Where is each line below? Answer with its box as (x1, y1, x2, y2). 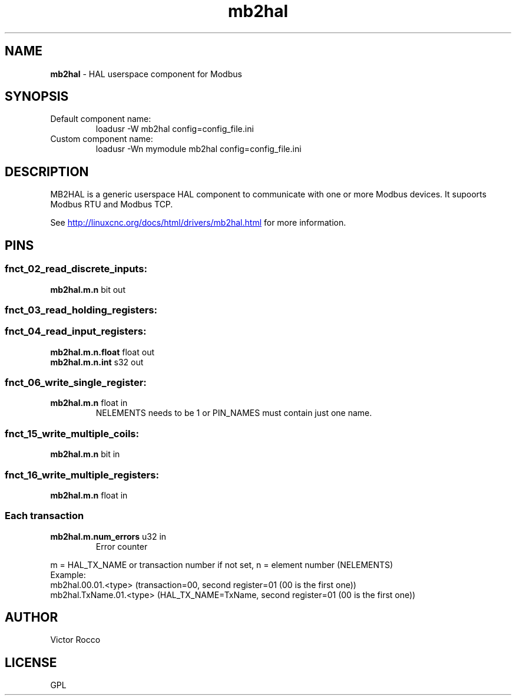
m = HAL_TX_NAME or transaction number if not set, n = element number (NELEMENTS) (50, 559, 393, 570)
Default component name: (50, 114, 151, 124)
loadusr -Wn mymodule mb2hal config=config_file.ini (95, 144, 302, 154)
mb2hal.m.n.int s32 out (50, 356, 144, 367)
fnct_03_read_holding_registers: (5, 303, 157, 316)
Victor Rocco (50, 635, 101, 645)
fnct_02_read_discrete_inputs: (5, 263, 147, 275)
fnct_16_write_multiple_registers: (5, 468, 159, 481)
